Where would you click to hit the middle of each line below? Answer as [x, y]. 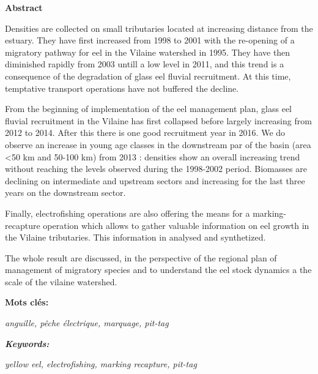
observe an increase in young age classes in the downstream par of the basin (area [158, 144]
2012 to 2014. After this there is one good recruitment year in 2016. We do [145, 133]
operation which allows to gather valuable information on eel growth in [176, 225]
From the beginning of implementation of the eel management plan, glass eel [148, 109]
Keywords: [27, 343]
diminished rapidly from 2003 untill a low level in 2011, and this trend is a [145, 64]
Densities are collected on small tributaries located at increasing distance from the [159, 28]
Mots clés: [27, 302]
